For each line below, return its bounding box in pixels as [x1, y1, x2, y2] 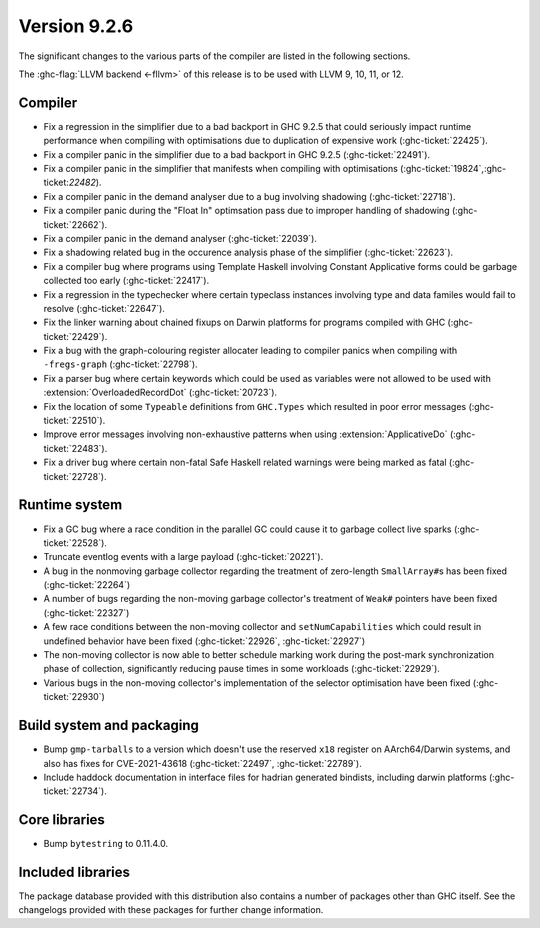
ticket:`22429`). [43, 330, 108, 342]
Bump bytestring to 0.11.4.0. [43, 838, 169, 850]
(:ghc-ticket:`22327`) [43, 606, 130, 619]
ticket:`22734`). [43, 785, 107, 797]
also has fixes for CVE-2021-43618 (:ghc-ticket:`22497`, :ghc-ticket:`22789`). [43, 757, 362, 769]
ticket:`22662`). [43, 218, 108, 230]
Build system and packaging [18, 717, 200, 734]
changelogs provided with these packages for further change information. [18, 904, 324, 916]
